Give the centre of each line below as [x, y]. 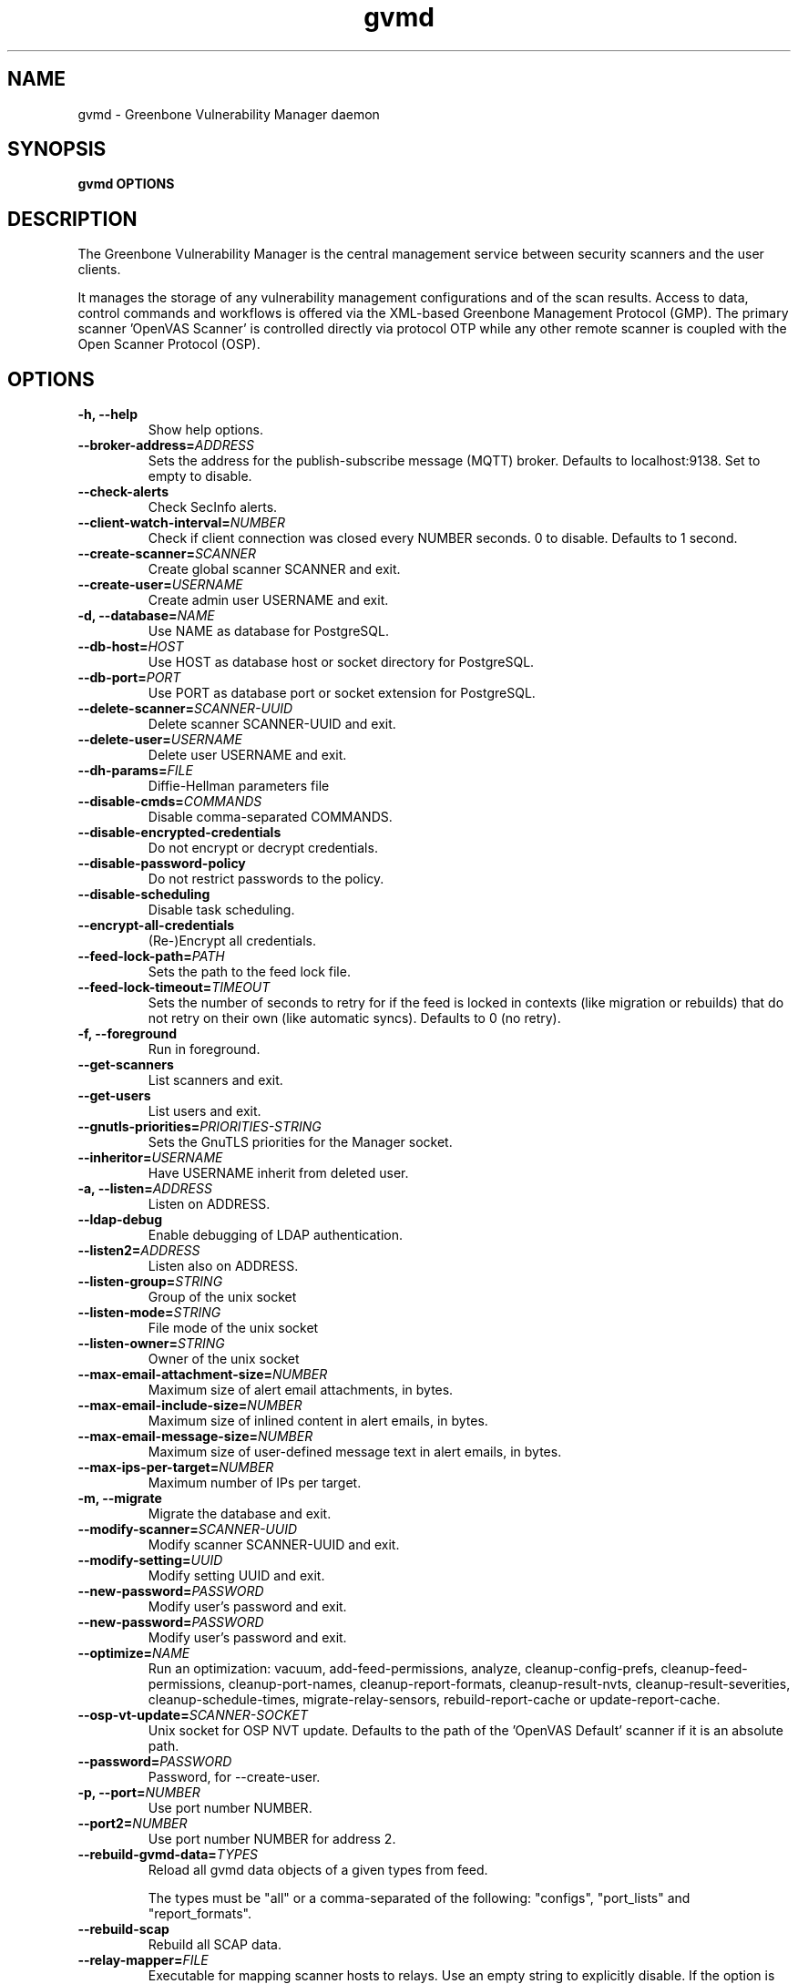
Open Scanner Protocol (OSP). [169, 344]
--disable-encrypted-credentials [179, 833]
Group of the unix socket [222, 1297]
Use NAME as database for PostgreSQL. [268, 631]
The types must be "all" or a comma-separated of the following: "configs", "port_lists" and [419, 1898]
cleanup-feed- [704, 1669]
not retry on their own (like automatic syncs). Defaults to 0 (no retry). [354, 1018]
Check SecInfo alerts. [213, 507]
